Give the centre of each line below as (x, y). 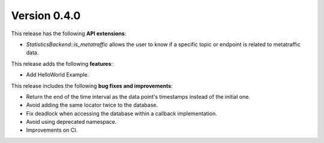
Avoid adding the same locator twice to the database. (92, 105)
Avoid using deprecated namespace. (71, 122)
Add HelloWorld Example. (58, 75)
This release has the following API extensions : (69, 34)
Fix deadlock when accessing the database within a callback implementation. (121, 113)
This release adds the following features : (62, 63)
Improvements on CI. (52, 130)
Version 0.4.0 (46, 16)
